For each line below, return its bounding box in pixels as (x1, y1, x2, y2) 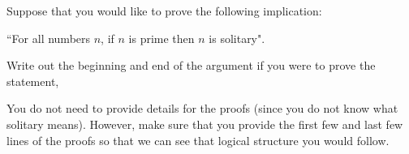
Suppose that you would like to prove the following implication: (6, 2, 322, 19)
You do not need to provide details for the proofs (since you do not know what (6, 100, 398, 117)
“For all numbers (6, 29, 91, 46)
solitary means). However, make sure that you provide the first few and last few (6, 115, 403, 132)
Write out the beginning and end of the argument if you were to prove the (6, 57, 376, 74)
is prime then (128, 29, 195, 46)
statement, (6, 72, 59, 89)
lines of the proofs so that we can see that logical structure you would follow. (6, 131, 390, 148)
